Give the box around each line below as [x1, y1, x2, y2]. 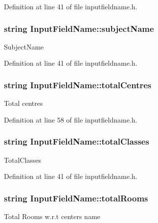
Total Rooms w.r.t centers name [4, 211, 100, 222]
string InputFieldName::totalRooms [4, 192, 148, 204]
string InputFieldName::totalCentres [4, 78, 152, 91]
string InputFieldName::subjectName [4, 22, 154, 34]
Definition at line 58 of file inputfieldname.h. [4, 114, 137, 124]
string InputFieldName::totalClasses [4, 135, 149, 148]
